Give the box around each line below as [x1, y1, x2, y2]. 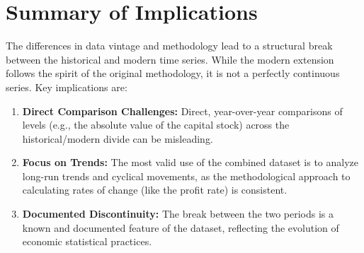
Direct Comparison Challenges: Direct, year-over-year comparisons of [22, 103, 343, 118]
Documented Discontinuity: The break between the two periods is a [22, 206, 334, 221]
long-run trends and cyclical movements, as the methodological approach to [22, 168, 351, 183]
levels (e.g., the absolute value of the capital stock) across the [22, 117, 290, 132]
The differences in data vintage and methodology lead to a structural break [6, 38, 333, 53]
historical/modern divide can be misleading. [22, 131, 213, 146]
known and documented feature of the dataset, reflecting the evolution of [22, 220, 339, 235]
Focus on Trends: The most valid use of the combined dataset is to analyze [22, 155, 359, 170]
